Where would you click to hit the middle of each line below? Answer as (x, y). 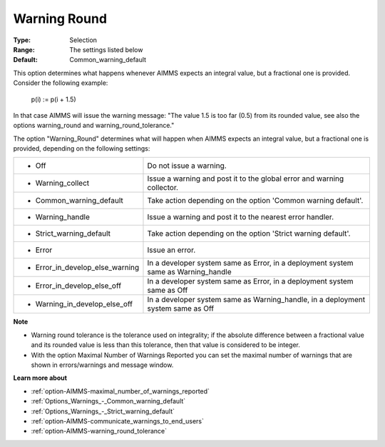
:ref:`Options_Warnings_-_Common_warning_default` (108, 401)
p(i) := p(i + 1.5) (53, 99)
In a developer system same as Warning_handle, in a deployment (256, 300)
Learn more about (40, 378)
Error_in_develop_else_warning (87, 268)
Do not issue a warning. (187, 166)
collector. (163, 188)
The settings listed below (106, 49)
